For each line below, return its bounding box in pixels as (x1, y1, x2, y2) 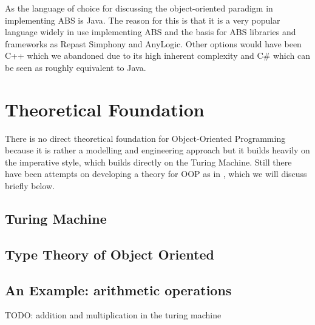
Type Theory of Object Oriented (5, 244, 214, 263)
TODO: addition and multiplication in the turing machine (5, 309, 222, 321)
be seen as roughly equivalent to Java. (5, 61, 146, 73)
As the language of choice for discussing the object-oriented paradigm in (5, 2, 273, 14)
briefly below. (5, 179, 55, 192)
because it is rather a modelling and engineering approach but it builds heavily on (5, 144, 310, 156)
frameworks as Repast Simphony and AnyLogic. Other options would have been (5, 37, 302, 50)
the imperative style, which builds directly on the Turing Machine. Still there (5, 155, 292, 168)
